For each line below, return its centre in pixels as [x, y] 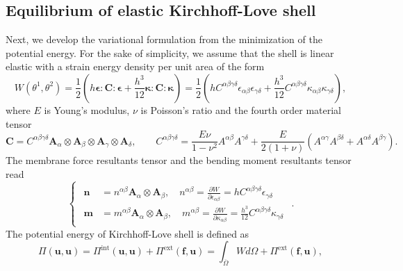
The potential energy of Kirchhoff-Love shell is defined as [128, 233]
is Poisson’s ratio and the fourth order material [241, 109]
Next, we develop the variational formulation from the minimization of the [164, 39]
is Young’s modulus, [87, 109]
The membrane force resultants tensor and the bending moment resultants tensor [179, 160]
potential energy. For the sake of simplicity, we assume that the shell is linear [170, 52]
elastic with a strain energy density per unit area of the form [135, 66]
